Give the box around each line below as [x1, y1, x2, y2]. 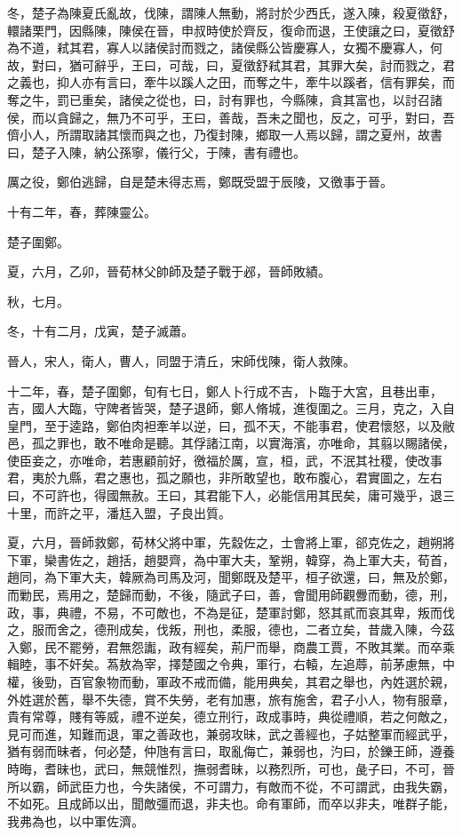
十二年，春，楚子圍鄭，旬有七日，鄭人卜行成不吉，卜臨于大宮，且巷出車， [7, 381, 442, 400]
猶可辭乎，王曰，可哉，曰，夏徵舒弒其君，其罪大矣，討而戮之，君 [68, 55, 455, 74]
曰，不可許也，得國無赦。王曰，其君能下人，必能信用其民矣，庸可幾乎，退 [7, 486, 442, 505]
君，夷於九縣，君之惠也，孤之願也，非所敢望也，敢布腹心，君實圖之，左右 [7, 468, 442, 487]
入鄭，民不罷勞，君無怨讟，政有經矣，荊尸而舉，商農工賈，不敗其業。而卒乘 [7, 637, 455, 656]
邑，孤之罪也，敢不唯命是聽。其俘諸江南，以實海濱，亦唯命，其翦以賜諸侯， [7, 434, 455, 452]
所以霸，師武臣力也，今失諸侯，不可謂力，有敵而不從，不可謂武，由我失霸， [7, 776, 455, 795]
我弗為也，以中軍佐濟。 [7, 811, 144, 830]
